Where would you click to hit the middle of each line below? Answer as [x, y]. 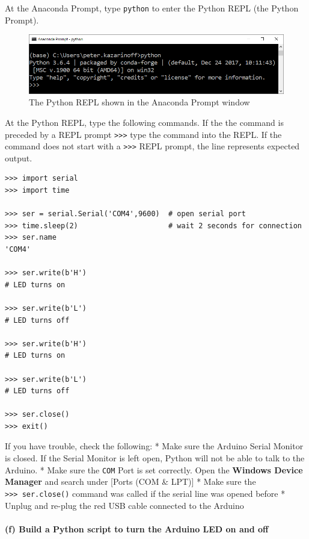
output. [19, 157]
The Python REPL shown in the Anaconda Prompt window [139, 102]
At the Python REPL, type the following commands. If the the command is [144, 122]
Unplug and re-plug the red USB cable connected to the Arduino [124, 505]
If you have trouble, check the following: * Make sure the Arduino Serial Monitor [154, 446]
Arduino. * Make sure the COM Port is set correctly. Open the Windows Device [154, 469]
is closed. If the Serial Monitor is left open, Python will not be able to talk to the [155, 458]
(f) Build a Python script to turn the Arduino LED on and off [137, 528]
